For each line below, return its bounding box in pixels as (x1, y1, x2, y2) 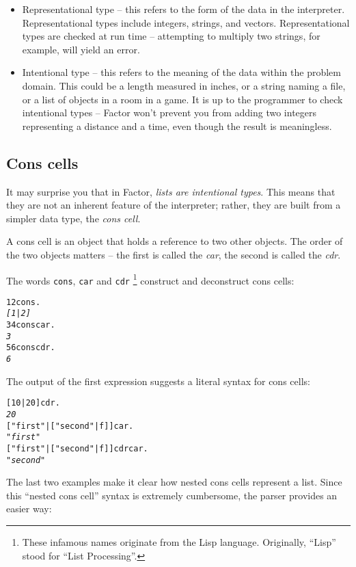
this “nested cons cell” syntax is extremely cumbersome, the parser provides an (6, 488, 338, 502)
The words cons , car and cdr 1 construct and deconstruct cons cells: (6, 271, 295, 287)
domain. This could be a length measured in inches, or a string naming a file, (22, 78, 346, 92)
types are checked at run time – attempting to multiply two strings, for (22, 29, 320, 43)
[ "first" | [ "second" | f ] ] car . (6, 421, 134, 431)
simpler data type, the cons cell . (6, 211, 141, 225)
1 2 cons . (6, 297, 41, 307)
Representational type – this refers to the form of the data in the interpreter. (22, 2, 345, 16)
